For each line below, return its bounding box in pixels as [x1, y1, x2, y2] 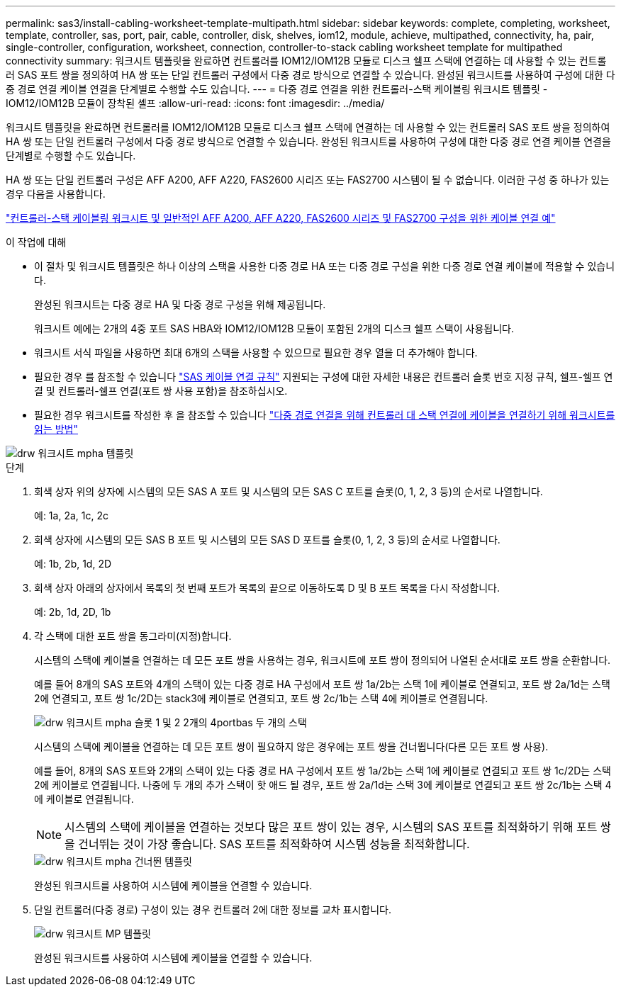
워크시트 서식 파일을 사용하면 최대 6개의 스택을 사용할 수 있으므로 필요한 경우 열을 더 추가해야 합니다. [34, 346, 478, 359]
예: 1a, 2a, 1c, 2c [34, 509, 108, 522]
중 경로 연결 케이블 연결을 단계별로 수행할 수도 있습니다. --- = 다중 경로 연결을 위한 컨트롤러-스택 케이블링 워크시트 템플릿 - [6, 83, 548, 95]
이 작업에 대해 [6, 236, 67, 248]
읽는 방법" [34, 423, 78, 435]
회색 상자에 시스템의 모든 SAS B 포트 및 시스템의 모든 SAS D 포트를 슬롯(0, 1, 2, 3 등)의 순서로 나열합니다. [34, 534, 500, 546]
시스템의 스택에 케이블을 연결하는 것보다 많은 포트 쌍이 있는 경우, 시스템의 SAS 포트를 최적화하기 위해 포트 [65, 820, 598, 834]
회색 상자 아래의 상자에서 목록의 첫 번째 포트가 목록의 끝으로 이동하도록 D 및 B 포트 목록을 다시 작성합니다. [34, 582, 500, 594]
